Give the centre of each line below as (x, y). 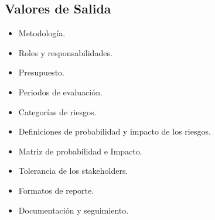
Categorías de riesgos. (57, 111)
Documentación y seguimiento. (74, 210)
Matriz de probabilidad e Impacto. (80, 151)
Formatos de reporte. (56, 190)
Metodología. (42, 33)
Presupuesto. (41, 72)
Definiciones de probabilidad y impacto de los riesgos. (115, 131)
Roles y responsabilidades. (65, 52)
